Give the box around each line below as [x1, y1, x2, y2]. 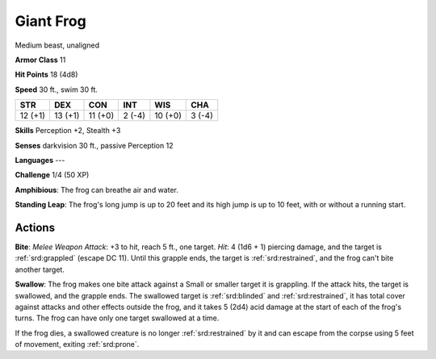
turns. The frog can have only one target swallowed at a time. [15, 313, 220, 323]
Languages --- [15, 155, 65, 165]
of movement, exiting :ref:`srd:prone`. [15, 340, 140, 349]
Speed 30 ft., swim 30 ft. [15, 85, 99, 94]
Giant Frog [15, 12, 86, 30]
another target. [15, 265, 65, 274]
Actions [15, 220, 56, 234]
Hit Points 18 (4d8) [15, 69, 78, 80]
